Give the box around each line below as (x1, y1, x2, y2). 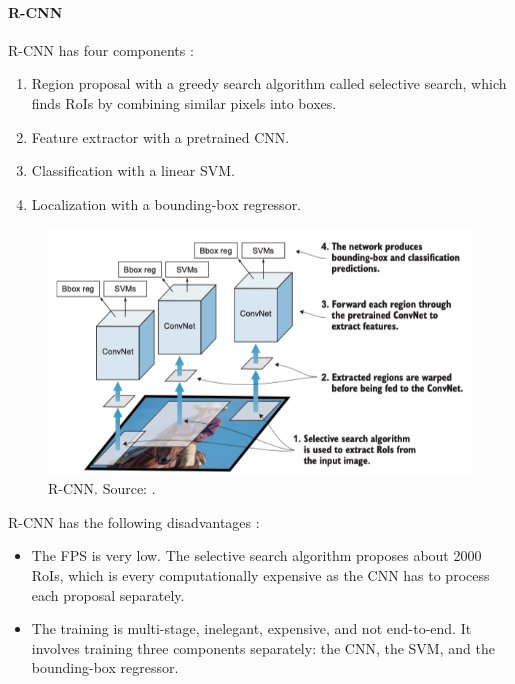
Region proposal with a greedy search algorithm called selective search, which (31, 73, 507, 94)
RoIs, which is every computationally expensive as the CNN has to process (31, 564, 490, 585)
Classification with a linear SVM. (31, 160, 236, 181)
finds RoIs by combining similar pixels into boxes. (31, 92, 337, 113)
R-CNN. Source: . (48, 478, 156, 499)
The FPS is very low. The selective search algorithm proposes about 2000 (31, 545, 482, 566)
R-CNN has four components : (8, 39, 194, 60)
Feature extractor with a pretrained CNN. (31, 126, 290, 147)
